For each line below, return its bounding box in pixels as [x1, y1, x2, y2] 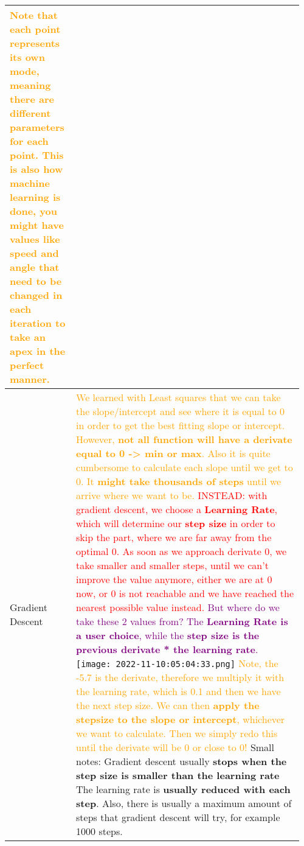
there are [10, 92, 54, 106]
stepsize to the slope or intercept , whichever [76, 712, 285, 726]
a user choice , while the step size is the [76, 628, 260, 642]
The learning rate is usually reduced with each [76, 782, 291, 796]
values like [10, 232, 60, 246]
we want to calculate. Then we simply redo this [76, 726, 278, 740]
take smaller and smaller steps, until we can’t [76, 558, 269, 572]
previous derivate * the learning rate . [76, 642, 258, 656]
